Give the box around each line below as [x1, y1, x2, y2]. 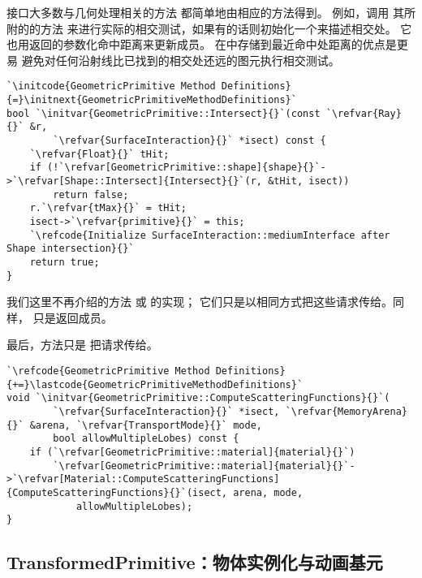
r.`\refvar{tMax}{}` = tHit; [29, 202, 187, 214]
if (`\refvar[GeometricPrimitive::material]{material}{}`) [29, 446, 355, 458]
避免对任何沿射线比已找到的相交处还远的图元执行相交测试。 [21, 51, 340, 68]
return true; [29, 256, 100, 268]
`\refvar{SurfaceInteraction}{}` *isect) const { [53, 135, 326, 146]
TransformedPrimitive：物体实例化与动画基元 [6, 550, 383, 575]
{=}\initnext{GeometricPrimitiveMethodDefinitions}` [6, 94, 297, 106]
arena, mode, [233, 486, 304, 498]
